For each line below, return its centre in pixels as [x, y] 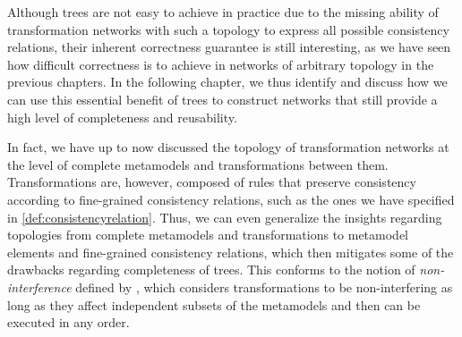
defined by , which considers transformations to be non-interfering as [264, 286]
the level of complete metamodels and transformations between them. [198, 164]
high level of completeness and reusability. [122, 117]
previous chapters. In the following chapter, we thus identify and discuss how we [227, 82]
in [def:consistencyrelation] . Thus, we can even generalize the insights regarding [225, 217]
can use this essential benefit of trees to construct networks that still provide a [222, 99]
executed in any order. [68, 322]
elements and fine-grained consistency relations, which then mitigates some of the [231, 252]
